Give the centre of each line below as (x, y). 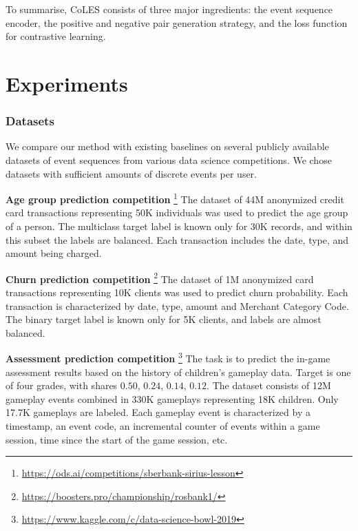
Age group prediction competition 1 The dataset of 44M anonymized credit (175, 198)
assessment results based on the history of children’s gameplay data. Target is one (178, 372)
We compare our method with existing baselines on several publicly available (167, 146)
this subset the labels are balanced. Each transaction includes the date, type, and (177, 239)
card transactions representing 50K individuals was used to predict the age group (177, 212)
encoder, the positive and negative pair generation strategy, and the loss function (177, 22)
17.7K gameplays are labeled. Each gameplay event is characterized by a (158, 412)
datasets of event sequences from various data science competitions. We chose (169, 159)
